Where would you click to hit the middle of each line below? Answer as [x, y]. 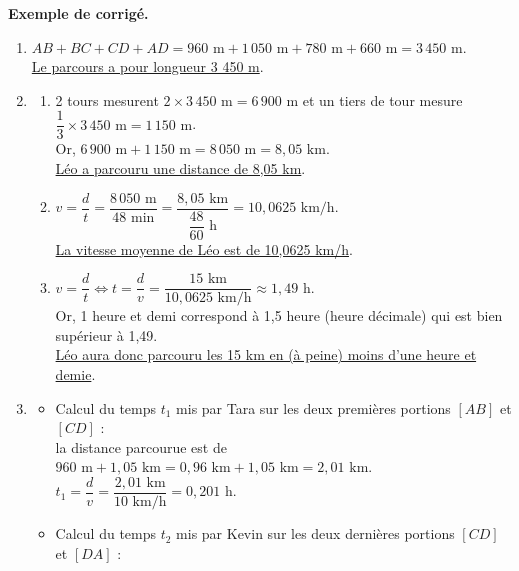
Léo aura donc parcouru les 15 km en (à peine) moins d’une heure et [266, 354]
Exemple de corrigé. [78, 13]
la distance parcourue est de [141, 446]
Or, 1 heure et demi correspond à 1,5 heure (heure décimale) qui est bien [279, 315]
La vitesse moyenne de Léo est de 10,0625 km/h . [204, 248]
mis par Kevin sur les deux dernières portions [315, 533]
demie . [75, 374]
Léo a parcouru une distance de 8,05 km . [180, 168]
